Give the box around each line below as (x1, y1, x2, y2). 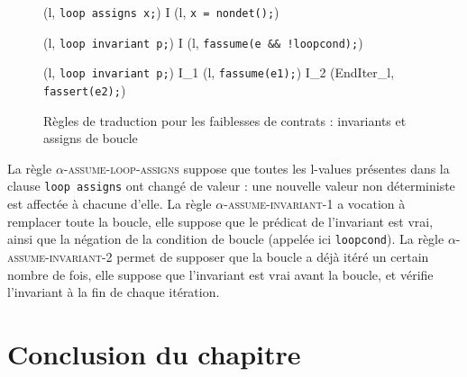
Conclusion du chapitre (7, 335, 301, 372)
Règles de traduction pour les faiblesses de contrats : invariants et (43, 111, 407, 130)
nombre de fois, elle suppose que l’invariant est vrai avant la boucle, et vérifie (7, 265, 434, 283)
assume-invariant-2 (7, 247, 113, 265)
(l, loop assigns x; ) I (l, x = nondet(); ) (43, 3, 279, 21)
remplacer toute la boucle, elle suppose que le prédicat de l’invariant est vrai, (7, 211, 434, 230)
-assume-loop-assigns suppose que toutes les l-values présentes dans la (63, 158, 450, 177)
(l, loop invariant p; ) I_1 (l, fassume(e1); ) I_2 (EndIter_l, (43, 63, 395, 82)
